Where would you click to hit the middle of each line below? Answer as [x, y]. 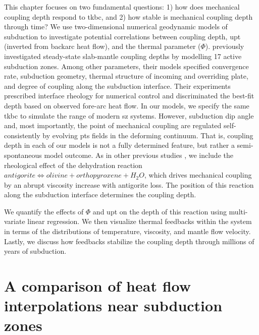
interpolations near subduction [113, 305]
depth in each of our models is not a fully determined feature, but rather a [119, 145]
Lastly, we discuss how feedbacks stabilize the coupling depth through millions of [129, 241]
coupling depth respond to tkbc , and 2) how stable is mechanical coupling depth [128, 16]
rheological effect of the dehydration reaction [73, 165]
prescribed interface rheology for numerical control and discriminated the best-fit [129, 96]
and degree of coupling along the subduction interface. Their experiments [117, 86]
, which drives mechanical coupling [198, 175]
